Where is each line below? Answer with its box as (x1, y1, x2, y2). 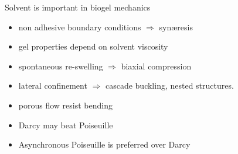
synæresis (159, 20, 193, 33)
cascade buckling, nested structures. (105, 79, 234, 92)
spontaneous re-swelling (18, 60, 103, 72)
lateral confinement (18, 79, 87, 92)
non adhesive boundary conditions (18, 20, 141, 33)
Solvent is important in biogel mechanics (5, 1, 151, 13)
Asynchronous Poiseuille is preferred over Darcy (18, 138, 191, 150)
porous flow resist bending (18, 99, 113, 111)
